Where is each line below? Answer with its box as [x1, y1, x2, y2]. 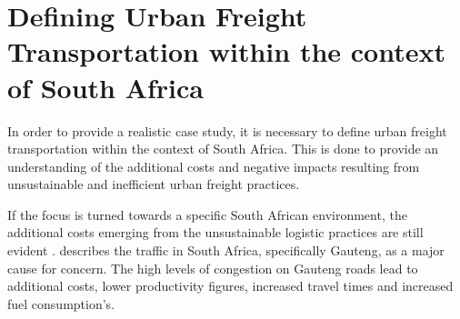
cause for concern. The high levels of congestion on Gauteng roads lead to [7, 258, 418, 277]
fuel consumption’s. [7, 294, 115, 313]
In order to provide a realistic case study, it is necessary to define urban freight [7, 121, 447, 140]
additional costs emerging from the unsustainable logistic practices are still [7, 223, 424, 242]
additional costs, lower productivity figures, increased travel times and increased [7, 276, 454, 295]
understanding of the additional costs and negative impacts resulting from [7, 156, 420, 175]
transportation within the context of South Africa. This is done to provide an [7, 139, 439, 158]
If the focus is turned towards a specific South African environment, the [7, 204, 407, 224]
